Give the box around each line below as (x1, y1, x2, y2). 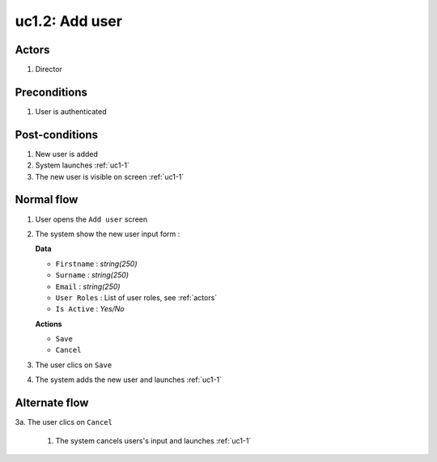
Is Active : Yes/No (55, 304, 125, 314)
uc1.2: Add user (15, 12, 123, 30)
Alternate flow (15, 396, 89, 410)
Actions (35, 319, 62, 328)
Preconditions (15, 85, 88, 99)
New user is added (35, 149, 99, 159)
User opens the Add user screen (35, 214, 148, 224)
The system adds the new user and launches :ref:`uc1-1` (35, 375, 223, 384)
